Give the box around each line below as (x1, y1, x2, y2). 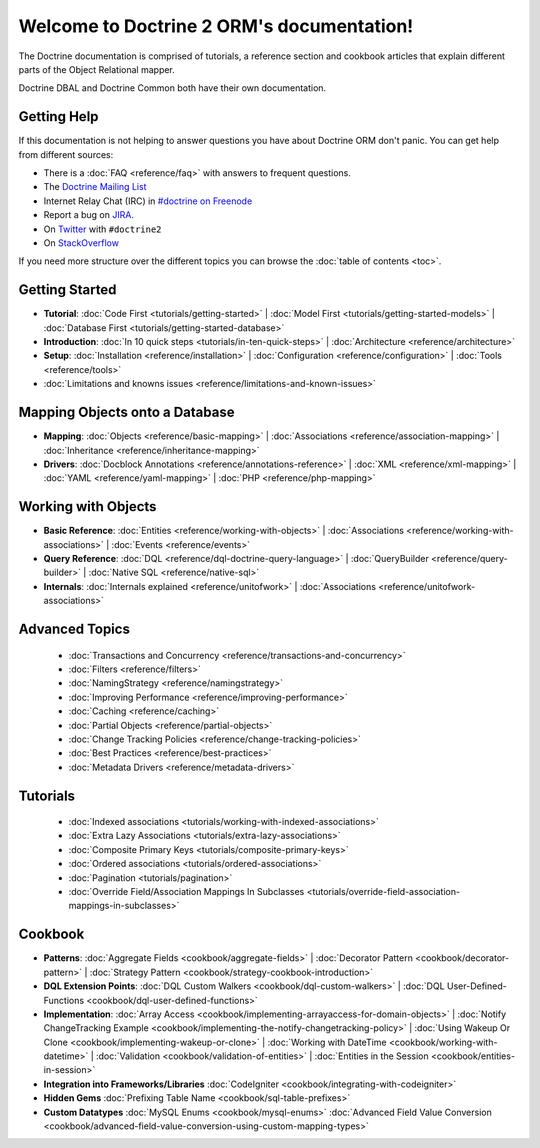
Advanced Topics (18, 620, 130, 637)
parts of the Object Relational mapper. (18, 63, 175, 75)
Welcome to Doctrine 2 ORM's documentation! (18, 15, 414, 37)
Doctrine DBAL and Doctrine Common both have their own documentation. (18, 82, 327, 94)
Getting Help (18, 108, 99, 125)
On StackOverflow (43, 236, 120, 249)
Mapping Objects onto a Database (18, 404, 235, 421)
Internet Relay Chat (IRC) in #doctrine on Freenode (43, 195, 253, 207)
